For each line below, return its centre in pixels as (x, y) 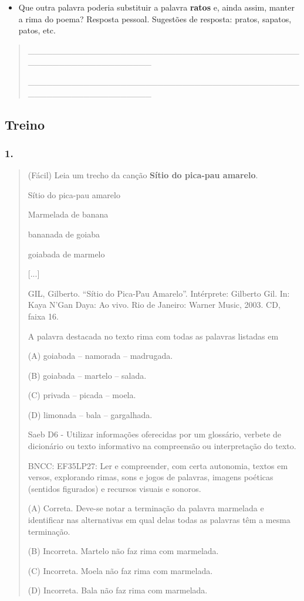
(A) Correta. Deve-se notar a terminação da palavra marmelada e (146, 508)
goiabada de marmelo (66, 254)
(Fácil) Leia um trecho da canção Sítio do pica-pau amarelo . (143, 175)
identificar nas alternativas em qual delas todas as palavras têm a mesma (159, 520)
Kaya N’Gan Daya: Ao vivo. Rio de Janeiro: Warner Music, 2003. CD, (154, 305)
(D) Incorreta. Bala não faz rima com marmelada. (118, 590)
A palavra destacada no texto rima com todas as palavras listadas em (153, 336)
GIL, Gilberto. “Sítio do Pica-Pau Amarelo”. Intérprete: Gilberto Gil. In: (159, 293)
